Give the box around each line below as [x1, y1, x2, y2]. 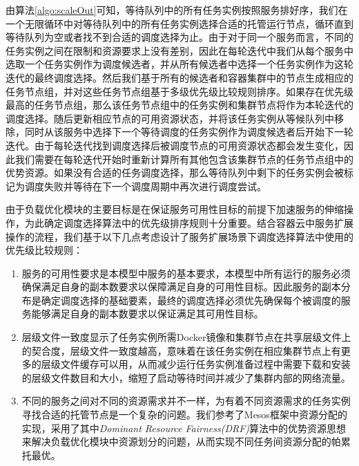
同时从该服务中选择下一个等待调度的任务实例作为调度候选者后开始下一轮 [24, 124, 353, 139]
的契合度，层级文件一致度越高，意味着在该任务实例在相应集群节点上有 [21, 343, 341, 357]
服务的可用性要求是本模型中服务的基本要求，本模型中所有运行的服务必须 [21, 265, 351, 280]
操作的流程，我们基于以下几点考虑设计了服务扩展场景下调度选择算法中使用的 [6, 229, 353, 243]
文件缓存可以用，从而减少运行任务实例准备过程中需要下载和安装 [60, 357, 351, 371]
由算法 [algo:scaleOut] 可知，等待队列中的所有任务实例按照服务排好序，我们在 [6, 3, 348, 17]
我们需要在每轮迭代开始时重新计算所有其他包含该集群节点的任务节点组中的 [14, 151, 353, 166]
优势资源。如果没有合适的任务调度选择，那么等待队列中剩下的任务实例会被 [6, 165, 344, 180]
